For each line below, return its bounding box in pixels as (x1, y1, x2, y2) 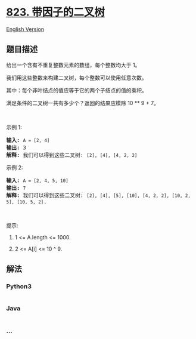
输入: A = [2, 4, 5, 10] (6, 177, 69, 184)
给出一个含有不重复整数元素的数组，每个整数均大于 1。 (6, 61, 141, 69)
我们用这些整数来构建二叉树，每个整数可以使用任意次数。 (6, 74, 147, 81)
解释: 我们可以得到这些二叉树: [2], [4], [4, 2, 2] (6, 152, 138, 158)
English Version (6, 25, 45, 33)
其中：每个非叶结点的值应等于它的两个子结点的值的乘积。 (6, 87, 147, 94)
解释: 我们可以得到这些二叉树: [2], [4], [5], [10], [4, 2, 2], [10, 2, (6, 192, 191, 199)
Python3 (6, 282, 32, 291)
